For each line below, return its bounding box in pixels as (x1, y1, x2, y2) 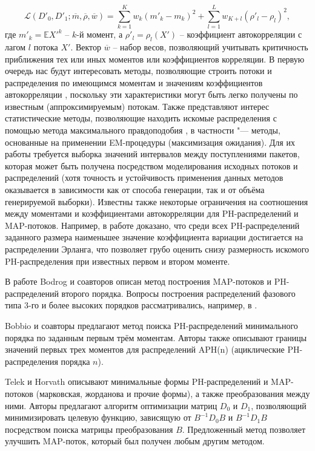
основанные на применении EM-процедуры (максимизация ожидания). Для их (5, 135, 295, 148)
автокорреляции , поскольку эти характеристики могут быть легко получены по (5, 88, 298, 101)
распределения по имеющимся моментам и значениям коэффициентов (5, 76, 263, 89)
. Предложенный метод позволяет (182, 422, 305, 435)
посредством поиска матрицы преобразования (5, 422, 173, 435)
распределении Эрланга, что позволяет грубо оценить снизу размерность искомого (5, 243, 310, 256)
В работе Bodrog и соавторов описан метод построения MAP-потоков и (5, 275, 272, 288)
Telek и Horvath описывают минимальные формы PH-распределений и (5, 375, 268, 388)
